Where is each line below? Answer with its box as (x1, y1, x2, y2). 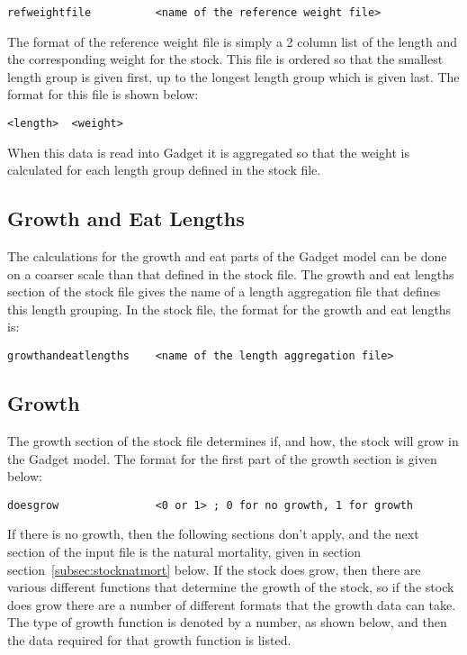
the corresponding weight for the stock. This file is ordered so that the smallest (7, 50, 444, 68)
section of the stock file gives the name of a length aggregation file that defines (7, 282, 441, 301)
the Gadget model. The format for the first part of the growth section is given (7, 449, 437, 468)
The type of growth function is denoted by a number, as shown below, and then (7, 613, 447, 632)
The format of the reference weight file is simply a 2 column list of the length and (7, 32, 458, 50)
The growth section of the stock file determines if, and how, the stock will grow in (7, 431, 459, 450)
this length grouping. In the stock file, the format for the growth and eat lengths (7, 299, 452, 318)
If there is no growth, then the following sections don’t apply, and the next (7, 524, 419, 543)
